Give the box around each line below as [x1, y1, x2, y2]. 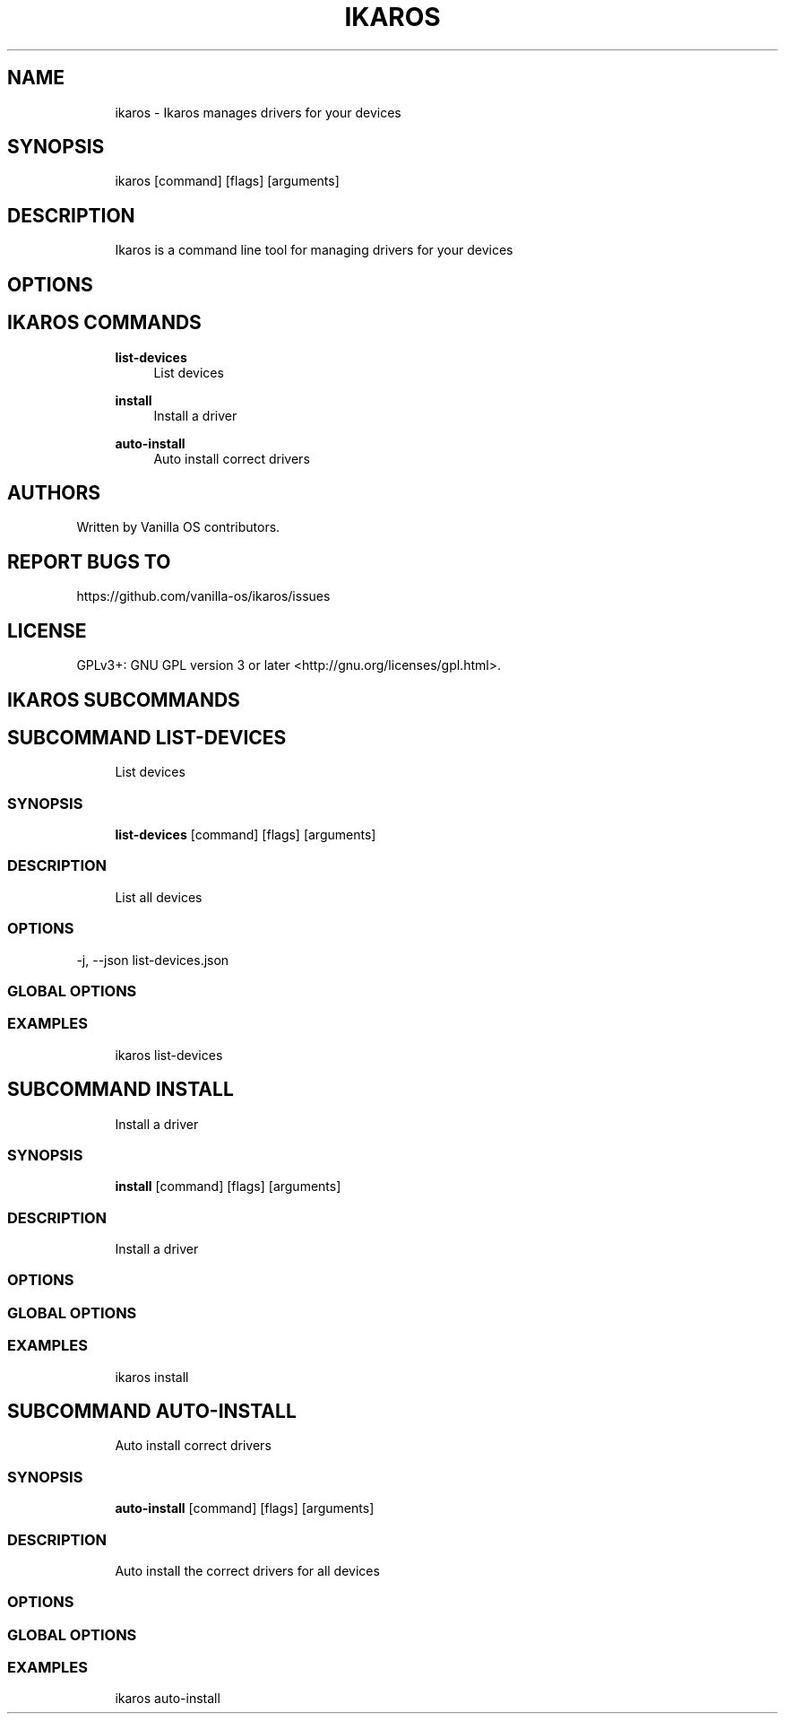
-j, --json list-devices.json [76, 952, 229, 968]
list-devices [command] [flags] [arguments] [115, 827, 376, 843]
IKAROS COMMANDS [7, 311, 202, 335]
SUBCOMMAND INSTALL [7, 1078, 234, 1101]
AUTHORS [7, 481, 101, 504]
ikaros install [115, 1369, 189, 1385]
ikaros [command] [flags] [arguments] [115, 173, 340, 189]
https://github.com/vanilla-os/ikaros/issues [76, 588, 331, 604]
